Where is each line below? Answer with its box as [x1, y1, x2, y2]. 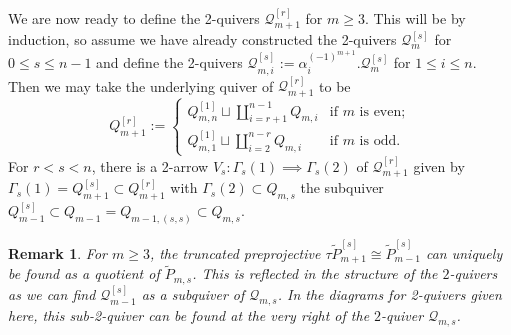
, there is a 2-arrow [91, 155, 209, 176]
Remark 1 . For [8, 242, 107, 263]
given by [413, 155, 465, 176]
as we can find [8, 284, 96, 305]
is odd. [359, 133, 401, 148]
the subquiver [300, 177, 384, 198]
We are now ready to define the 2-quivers [8, 7, 260, 28]
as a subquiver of [141, 284, 245, 305]
